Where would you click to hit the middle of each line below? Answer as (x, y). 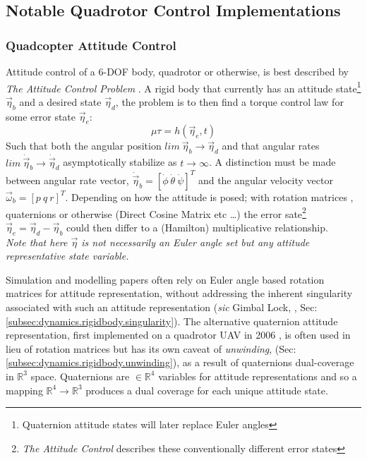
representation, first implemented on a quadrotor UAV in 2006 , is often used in (178, 335)
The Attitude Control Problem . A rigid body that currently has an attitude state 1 (183, 87)
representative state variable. (67, 256)
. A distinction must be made (272, 162)
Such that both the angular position (84, 146)
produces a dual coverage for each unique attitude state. (207, 390)
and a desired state (60, 101)
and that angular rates (271, 146)
